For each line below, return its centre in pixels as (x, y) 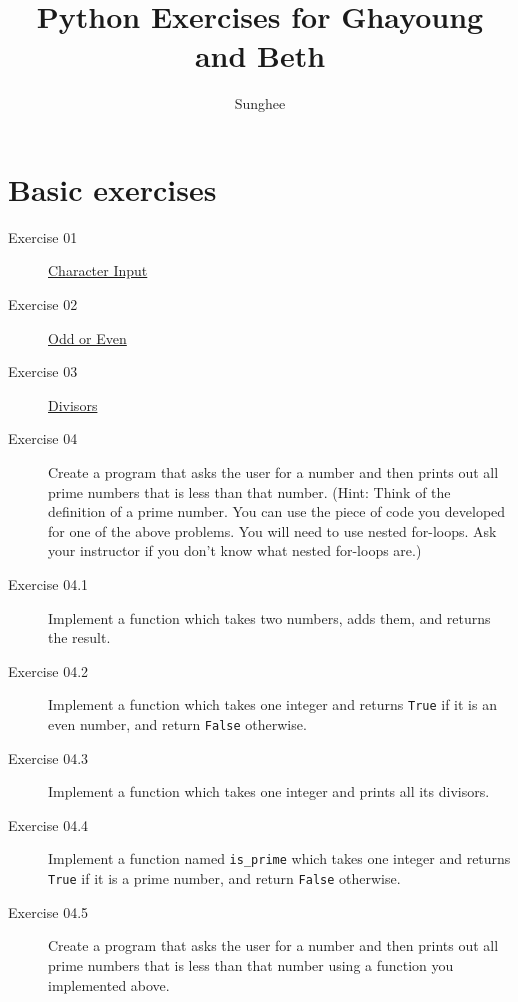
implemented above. (109, 984)
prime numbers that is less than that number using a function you (251, 964)
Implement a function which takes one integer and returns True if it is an (272, 704)
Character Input (98, 270)
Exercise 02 (43, 304)
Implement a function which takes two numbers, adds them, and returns (269, 617)
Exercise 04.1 (48, 583)
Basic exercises (112, 188)
